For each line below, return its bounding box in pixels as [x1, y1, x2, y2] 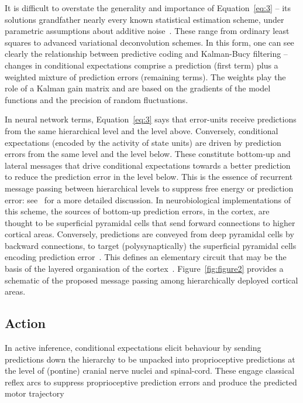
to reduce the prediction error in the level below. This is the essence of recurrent [5, 170, 293, 183]
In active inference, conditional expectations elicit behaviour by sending [5, 341, 261, 354]
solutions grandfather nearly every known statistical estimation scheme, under [5, 13, 284, 25]
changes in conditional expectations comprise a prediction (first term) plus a [5, 59, 278, 71]
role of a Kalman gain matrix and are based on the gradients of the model [5, 82, 271, 94]
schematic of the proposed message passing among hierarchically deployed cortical [5, 274, 298, 286]
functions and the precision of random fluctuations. [5, 93, 188, 105]
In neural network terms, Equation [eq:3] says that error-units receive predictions [5, 113, 297, 125]
